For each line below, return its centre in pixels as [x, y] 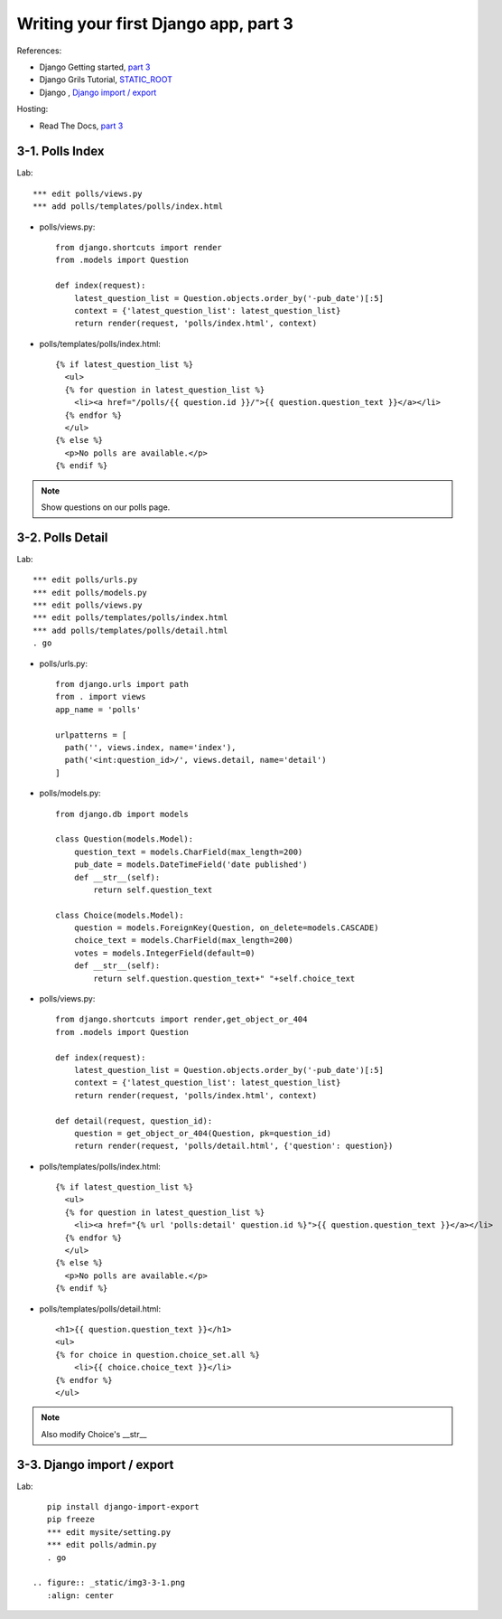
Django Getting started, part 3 [95, 67]
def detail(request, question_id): [134, 1120]
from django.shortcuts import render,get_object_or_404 [181, 1020]
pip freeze [70, 1520]
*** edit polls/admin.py [102, 1545]
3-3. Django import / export [95, 1464]
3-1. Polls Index [60, 151]
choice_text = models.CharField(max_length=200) [183, 941]
